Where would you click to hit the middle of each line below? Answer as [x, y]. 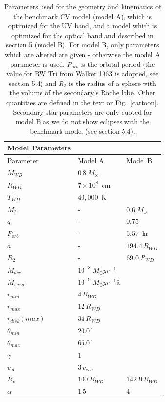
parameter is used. [37, 64]
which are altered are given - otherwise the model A [82, 54]
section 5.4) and [33, 83]
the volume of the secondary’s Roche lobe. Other [82, 93]
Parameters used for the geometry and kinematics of [82, 6]
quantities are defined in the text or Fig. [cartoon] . [82, 102]
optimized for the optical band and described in [82, 35]
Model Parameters [39, 148]
